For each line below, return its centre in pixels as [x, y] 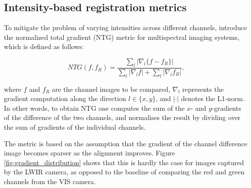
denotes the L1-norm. [213, 98]
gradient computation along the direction [65, 98]
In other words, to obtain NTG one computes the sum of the [94, 108]
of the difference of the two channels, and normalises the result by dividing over [122, 117]
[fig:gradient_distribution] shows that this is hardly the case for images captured [124, 162]
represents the [203, 89]
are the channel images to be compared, [111, 89]
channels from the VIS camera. [50, 181]
